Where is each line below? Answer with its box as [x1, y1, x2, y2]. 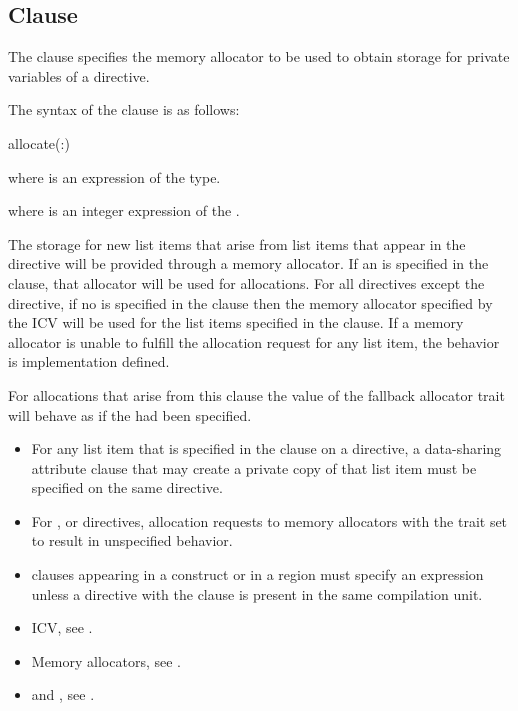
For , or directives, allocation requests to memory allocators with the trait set [31, 510, 508, 531]
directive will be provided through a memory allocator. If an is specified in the [8, 253, 489, 274]
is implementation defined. [8, 351, 170, 372]
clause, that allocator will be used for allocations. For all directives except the [8, 272, 485, 293]
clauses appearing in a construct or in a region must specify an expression [31, 564, 484, 585]
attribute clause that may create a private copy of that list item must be [31, 457, 477, 478]
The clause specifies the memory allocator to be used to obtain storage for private [8, 46, 510, 67]
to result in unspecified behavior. [31, 530, 233, 551]
